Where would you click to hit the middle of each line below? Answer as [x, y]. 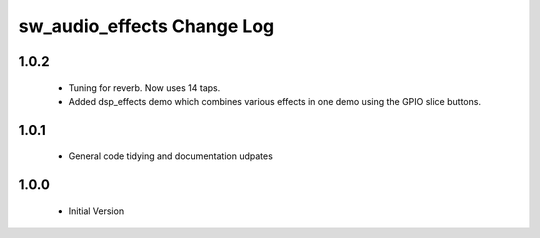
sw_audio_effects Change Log [146, 26]
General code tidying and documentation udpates [171, 156]
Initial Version [96, 211]
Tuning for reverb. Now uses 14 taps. [144, 87]
